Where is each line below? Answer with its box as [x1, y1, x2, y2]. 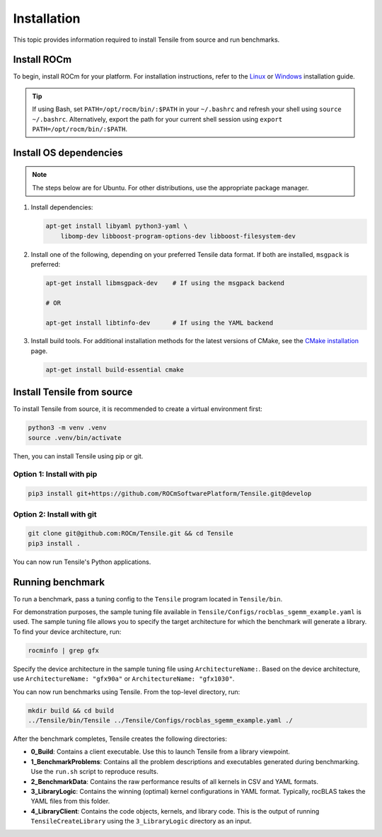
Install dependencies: [30, 203, 93, 212]
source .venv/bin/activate [28, 434, 122, 441]
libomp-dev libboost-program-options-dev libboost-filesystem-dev [60, 232, 296, 240]
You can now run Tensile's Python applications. [13, 558, 151, 566]
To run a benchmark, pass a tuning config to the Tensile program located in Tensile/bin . [13, 594, 283, 603]
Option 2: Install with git [13, 509, 97, 519]
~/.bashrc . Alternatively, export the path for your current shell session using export [32, 115, 283, 123]
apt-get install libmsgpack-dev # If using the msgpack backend [45, 279, 285, 287]
